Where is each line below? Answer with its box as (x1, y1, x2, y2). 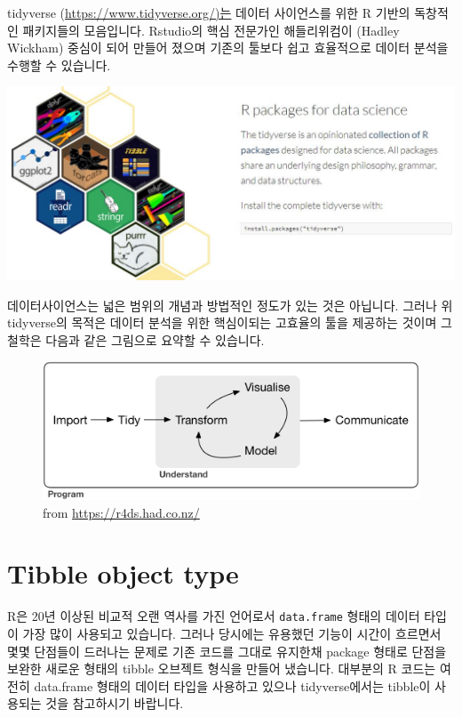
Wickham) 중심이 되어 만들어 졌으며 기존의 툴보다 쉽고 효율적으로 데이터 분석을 (7, 38, 449, 57)
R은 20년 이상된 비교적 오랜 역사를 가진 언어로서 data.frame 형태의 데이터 (7, 607, 420, 625)
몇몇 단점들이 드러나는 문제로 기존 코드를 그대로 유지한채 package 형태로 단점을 (7, 641, 447, 660)
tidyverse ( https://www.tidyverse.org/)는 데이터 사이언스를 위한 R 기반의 (7, 4, 410, 21)
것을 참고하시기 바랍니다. (45, 694, 184, 713)
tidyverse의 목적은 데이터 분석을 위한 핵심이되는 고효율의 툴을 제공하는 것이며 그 (7, 313, 452, 332)
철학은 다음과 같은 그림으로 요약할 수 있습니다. (7, 330, 265, 349)
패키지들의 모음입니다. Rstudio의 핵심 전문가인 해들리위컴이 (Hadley (22, 20, 400, 39)
